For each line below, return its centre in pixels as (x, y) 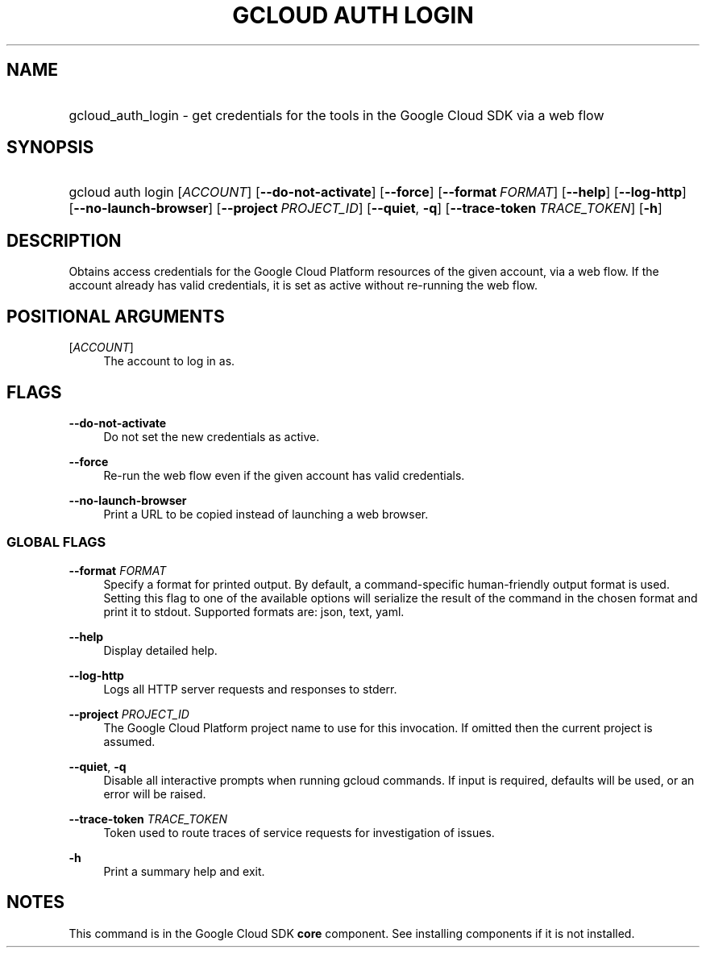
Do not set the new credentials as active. (212, 436)
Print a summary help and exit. (184, 871)
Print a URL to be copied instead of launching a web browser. (266, 514)
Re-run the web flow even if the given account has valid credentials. (284, 475)
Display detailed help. (160, 650)
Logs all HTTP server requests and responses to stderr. (250, 689)
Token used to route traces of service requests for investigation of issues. (299, 832)
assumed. (129, 741)
